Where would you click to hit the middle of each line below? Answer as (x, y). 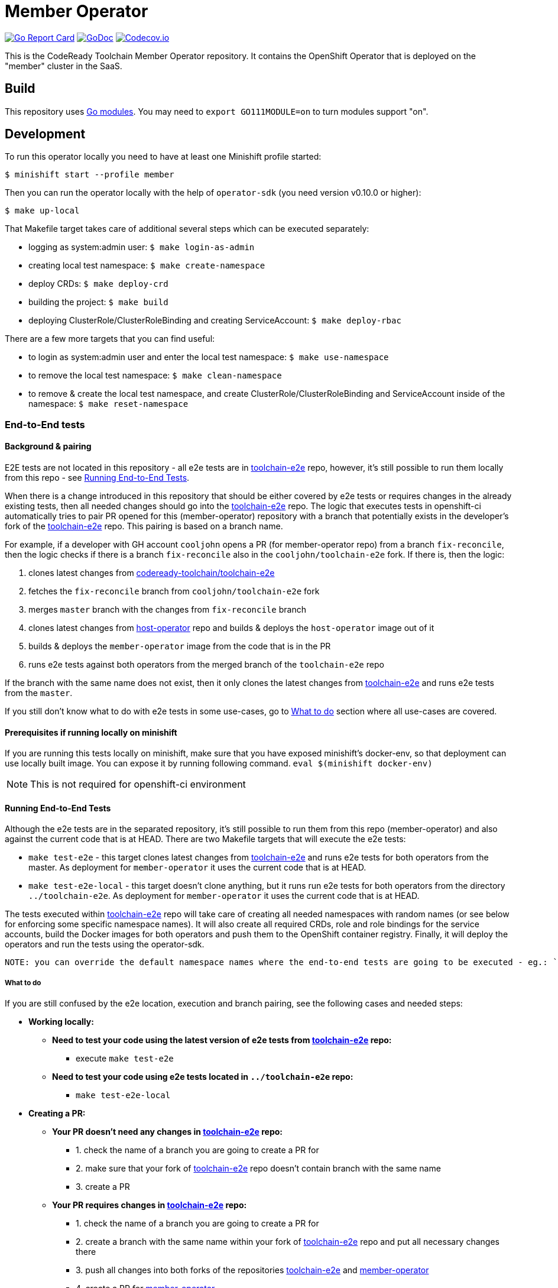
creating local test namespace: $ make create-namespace (147, 266)
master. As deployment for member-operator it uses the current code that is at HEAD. (197, 868)
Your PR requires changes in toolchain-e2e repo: (150, 1205)
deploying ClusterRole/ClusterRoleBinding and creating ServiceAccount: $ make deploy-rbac (215, 321)
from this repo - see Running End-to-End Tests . (97, 478)
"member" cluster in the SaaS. (64, 66)
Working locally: (61, 1022)
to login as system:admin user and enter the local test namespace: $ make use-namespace (209, 357)
